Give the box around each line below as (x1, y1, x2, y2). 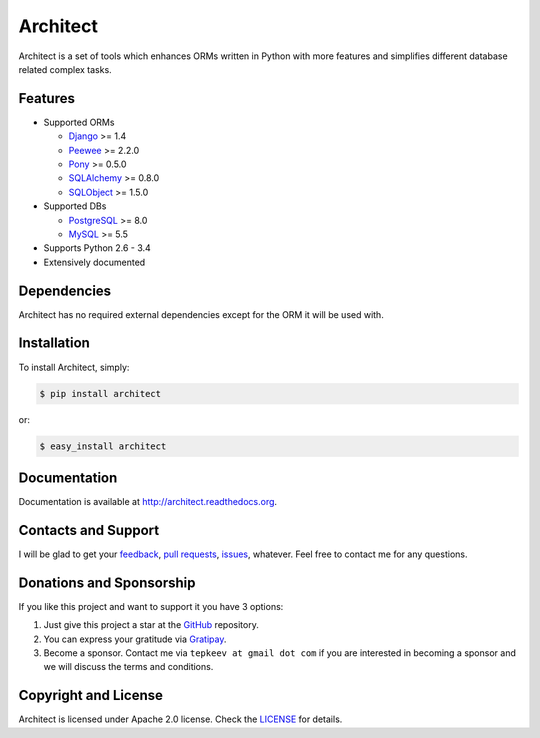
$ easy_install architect (39, 440, 167, 452)
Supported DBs (43, 200, 107, 212)
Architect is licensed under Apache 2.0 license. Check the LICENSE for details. (18, 713, 343, 725)
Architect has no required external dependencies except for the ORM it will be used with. (18, 308, 384, 320)
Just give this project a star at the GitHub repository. (43, 619, 259, 631)
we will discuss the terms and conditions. (43, 661, 214, 673)
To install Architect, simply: (18, 361, 130, 373)
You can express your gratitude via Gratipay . (43, 633, 227, 645)
